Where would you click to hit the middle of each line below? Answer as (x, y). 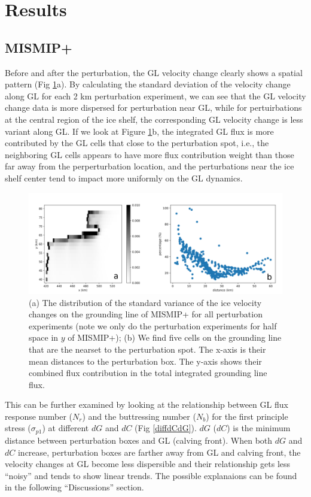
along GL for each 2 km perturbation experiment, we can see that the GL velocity (155, 96)
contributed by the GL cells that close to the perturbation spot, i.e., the (137, 143)
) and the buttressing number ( (139, 416)
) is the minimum (259, 428)
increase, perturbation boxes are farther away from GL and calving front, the (159, 452)
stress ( (18, 428)
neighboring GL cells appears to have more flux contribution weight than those (150, 154)
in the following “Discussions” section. (74, 487)
